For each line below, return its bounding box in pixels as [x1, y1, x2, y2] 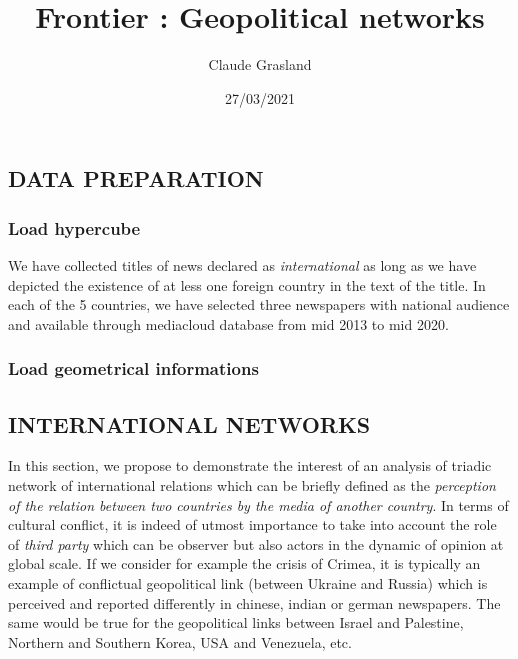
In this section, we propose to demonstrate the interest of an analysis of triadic [8, 455, 492, 476]
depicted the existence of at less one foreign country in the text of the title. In [8, 274, 486, 295]
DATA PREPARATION [8, 163, 264, 194]
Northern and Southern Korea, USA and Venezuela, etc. [8, 631, 352, 652]
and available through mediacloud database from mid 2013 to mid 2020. [8, 313, 449, 334]
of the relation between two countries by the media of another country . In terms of [8, 494, 509, 515]
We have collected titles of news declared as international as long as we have [8, 254, 477, 275]
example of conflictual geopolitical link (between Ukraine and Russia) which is [8, 572, 488, 593]
